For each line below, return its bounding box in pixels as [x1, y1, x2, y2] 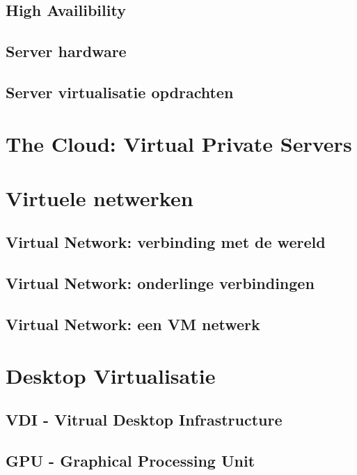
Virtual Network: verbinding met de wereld [6, 231, 326, 253]
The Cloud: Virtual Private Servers [6, 129, 352, 157]
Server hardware [6, 40, 127, 62]
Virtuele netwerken [6, 183, 193, 212]
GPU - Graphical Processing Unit [6, 449, 255, 471]
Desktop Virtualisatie [6, 361, 216, 389]
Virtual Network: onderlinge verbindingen [6, 272, 315, 294]
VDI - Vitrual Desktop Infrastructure [6, 409, 283, 430]
